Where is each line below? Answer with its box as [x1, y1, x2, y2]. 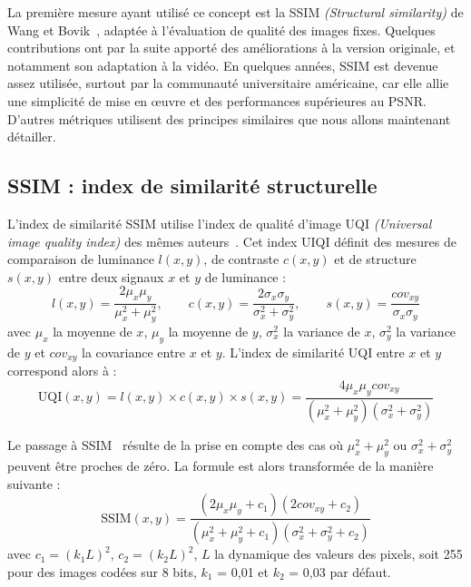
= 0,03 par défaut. [289, 562, 391, 581]
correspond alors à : [7, 361, 117, 380]
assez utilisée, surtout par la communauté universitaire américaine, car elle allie [7, 73, 449, 93]
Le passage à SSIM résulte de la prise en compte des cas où [7, 435, 344, 455]
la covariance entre [82, 342, 186, 361]
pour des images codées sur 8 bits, [7, 562, 197, 581]
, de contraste [203, 249, 280, 269]
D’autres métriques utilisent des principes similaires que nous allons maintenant [7, 109, 451, 128]
